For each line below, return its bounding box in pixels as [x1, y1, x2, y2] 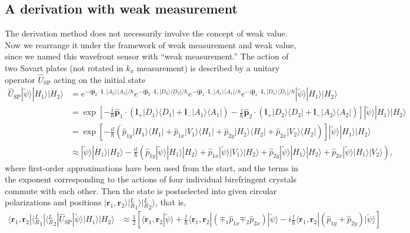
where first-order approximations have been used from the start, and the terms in [5, 161, 298, 174]
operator [5, 73, 35, 85]
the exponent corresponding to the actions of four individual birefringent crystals [5, 173, 297, 185]
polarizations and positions [5, 196, 102, 208]
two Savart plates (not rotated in [5, 61, 124, 74]
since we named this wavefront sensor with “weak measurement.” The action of [5, 50, 289, 62]
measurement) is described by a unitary [136, 61, 280, 74]
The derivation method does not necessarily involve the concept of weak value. [5, 27, 288, 39]
